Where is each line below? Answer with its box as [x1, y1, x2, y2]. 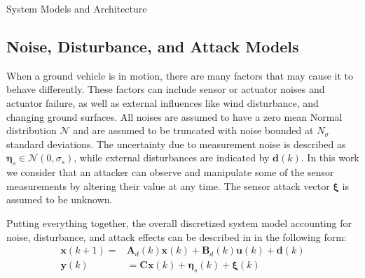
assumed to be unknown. [6, 192, 113, 207]
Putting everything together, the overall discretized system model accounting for [6, 215, 352, 230]
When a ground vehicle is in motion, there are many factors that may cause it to [6, 68, 354, 82]
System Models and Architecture [6, 1, 147, 15]
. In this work [301, 150, 359, 165]
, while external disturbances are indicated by [74, 150, 270, 165]
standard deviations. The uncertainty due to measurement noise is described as [6, 136, 346, 151]
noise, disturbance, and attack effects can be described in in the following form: [6, 229, 347, 244]
